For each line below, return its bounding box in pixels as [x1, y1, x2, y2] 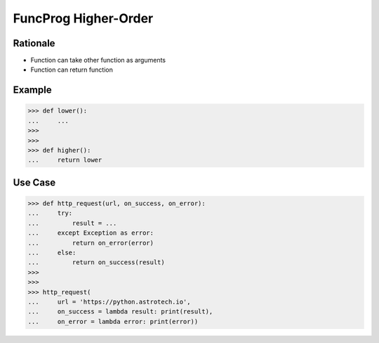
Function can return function [30, 65, 114, 74]
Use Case [13, 176, 56, 188]
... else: [27, 248, 77, 257]
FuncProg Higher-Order [13, 11, 154, 26]
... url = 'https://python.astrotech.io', [27, 297, 191, 306]
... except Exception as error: [27, 229, 154, 237]
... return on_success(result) [27, 259, 165, 266]
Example [13, 84, 52, 96]
